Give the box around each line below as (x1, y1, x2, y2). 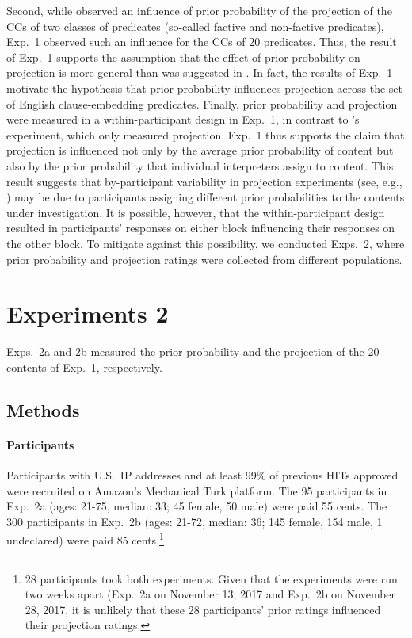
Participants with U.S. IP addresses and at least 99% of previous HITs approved (6, 466, 399, 483)
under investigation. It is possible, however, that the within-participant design (6, 204, 385, 220)
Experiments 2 (6, 297, 169, 330)
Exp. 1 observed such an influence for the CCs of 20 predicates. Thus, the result (6, 33, 397, 50)
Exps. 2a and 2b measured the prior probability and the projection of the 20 (6, 343, 380, 360)
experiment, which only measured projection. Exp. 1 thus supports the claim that (6, 126, 405, 143)
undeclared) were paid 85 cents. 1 (6, 529, 164, 548)
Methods (6, 397, 80, 422)
